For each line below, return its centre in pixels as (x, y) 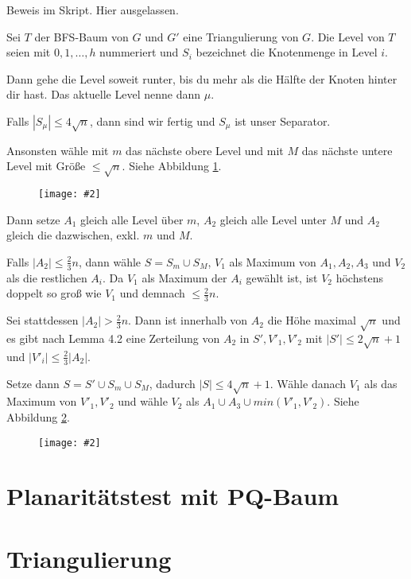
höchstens (359, 277)
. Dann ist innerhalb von (188, 320)
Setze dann (33, 383)
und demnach (152, 293)
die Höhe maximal (312, 320)
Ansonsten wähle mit (58, 150)
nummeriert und (139, 52)
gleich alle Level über (132, 219)
